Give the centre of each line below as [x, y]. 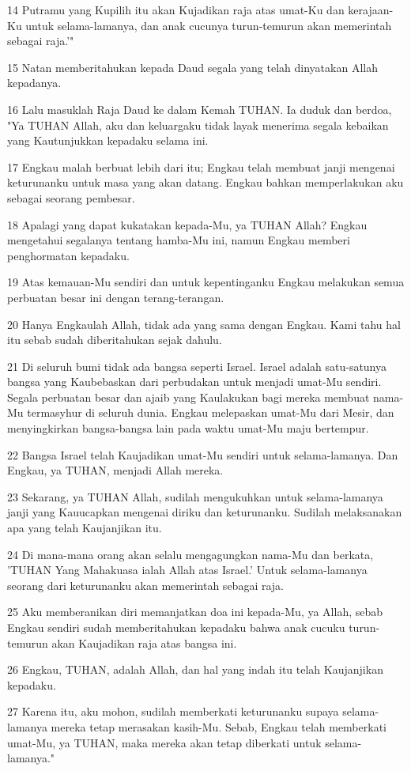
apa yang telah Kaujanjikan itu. [85, 528]
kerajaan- [371, 9]
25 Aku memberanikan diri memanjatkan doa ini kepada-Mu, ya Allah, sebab [195, 612]
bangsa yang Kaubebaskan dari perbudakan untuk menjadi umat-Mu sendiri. [194, 382]
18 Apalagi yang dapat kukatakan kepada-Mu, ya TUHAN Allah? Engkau [187, 224]
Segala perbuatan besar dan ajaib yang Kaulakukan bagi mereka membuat [189, 397]
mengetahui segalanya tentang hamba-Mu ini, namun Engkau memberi [179, 240]
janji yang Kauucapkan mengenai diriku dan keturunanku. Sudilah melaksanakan [205, 512]
